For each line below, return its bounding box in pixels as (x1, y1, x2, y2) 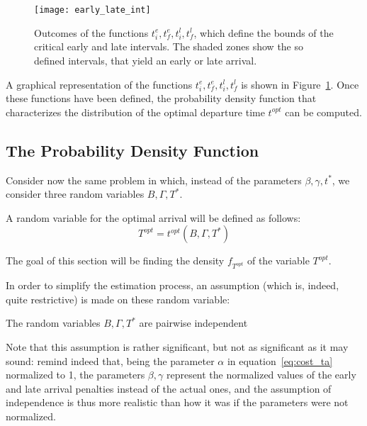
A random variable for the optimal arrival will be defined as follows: (6, 210, 301, 225)
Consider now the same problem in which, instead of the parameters (6, 172, 302, 187)
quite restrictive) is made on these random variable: (6, 291, 230, 306)
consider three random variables (6, 186, 145, 201)
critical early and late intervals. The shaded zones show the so (34, 39, 304, 54)
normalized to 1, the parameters (6, 367, 145, 382)
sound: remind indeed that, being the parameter (6, 353, 215, 368)
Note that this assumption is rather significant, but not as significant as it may (6, 340, 349, 354)
